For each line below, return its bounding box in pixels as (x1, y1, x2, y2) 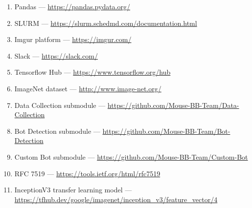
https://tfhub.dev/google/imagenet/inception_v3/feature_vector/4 (14, 194, 218, 204)
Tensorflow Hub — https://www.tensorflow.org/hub (14, 67, 171, 77)
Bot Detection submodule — (14, 125, 100, 136)
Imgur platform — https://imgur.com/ (14, 34, 132, 44)
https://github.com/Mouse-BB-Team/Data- (107, 100, 239, 110)
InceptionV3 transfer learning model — (14, 185, 132, 195)
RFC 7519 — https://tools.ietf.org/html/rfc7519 (14, 168, 160, 178)
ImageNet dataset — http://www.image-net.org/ (14, 83, 161, 93)
